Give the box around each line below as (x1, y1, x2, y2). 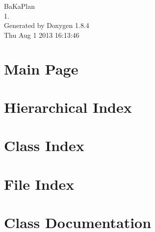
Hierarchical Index (4, 97, 132, 117)
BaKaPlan (4, 1, 35, 11)
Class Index (4, 135, 84, 155)
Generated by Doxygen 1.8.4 (4, 20, 89, 30)
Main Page (4, 58, 78, 78)
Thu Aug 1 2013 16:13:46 (4, 29, 79, 40)
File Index (4, 174, 75, 194)
